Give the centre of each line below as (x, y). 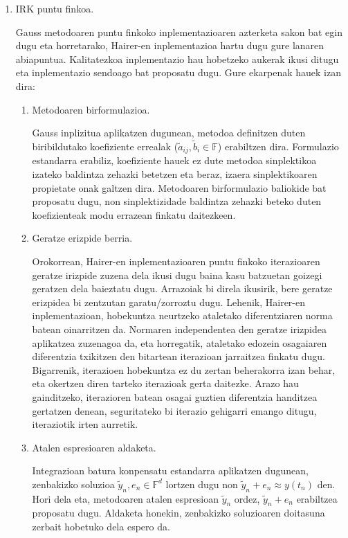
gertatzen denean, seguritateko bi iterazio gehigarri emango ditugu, (174, 410)
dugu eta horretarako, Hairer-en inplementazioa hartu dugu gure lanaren (170, 45)
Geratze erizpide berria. (82, 238)
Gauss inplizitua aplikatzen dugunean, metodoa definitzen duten (169, 133)
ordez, (247, 498)
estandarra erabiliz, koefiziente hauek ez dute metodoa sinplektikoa (174, 160)
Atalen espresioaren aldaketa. (94, 447)
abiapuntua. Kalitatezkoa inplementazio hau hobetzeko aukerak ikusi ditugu (177, 59)
